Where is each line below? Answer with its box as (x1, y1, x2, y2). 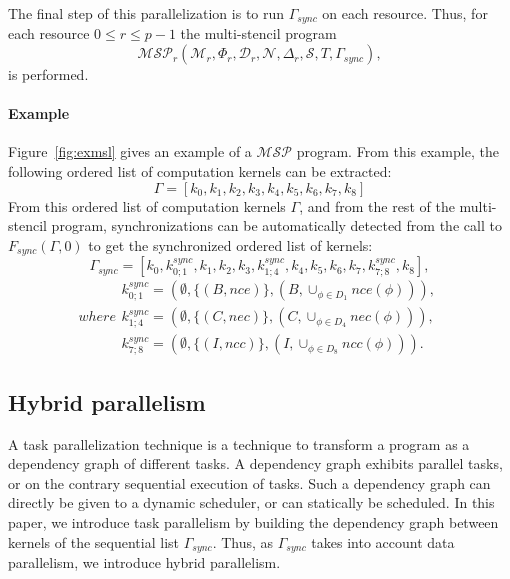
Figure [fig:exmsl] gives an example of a (8, 141, 252, 162)
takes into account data (311, 531, 455, 552)
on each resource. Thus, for (322, 3, 488, 23)
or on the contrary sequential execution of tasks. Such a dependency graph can (8, 472, 491, 493)
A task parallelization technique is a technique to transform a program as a (8, 433, 470, 454)
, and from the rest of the (299, 195, 455, 216)
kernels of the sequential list (8, 531, 179, 552)
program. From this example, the (296, 141, 499, 162)
